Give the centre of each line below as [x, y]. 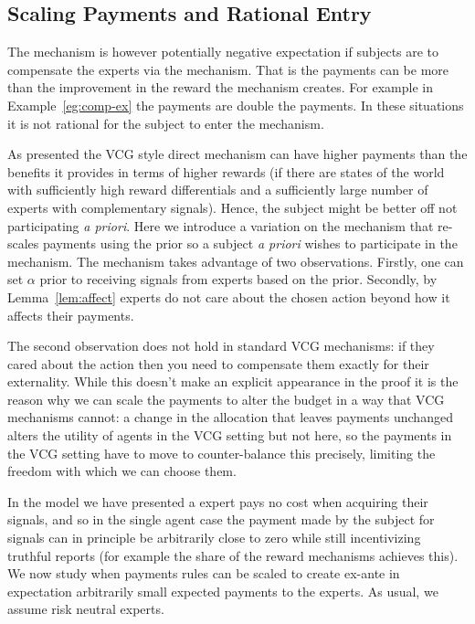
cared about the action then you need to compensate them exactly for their [218, 363]
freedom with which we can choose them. [122, 471]
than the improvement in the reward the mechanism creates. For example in [221, 87]
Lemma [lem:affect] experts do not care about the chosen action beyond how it [229, 296]
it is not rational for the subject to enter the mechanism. [166, 123]
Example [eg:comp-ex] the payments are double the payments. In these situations [236, 105]
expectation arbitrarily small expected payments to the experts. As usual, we [223, 591]
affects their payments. [71, 315]
